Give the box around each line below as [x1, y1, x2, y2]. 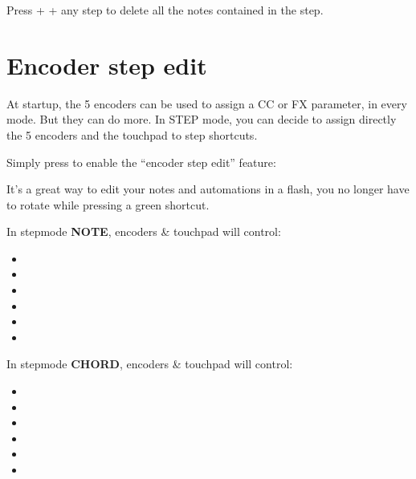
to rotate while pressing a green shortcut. [6, 196, 210, 213]
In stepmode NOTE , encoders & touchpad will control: [6, 223, 281, 240]
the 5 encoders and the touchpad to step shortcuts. [6, 126, 258, 143]
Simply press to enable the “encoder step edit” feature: [6, 153, 276, 170]
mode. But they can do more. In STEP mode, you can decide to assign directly [6, 111, 397, 128]
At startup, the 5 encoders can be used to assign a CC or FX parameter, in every [6, 95, 407, 112]
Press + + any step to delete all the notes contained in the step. [6, 2, 324, 18]
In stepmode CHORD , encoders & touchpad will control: [6, 355, 293, 372]
